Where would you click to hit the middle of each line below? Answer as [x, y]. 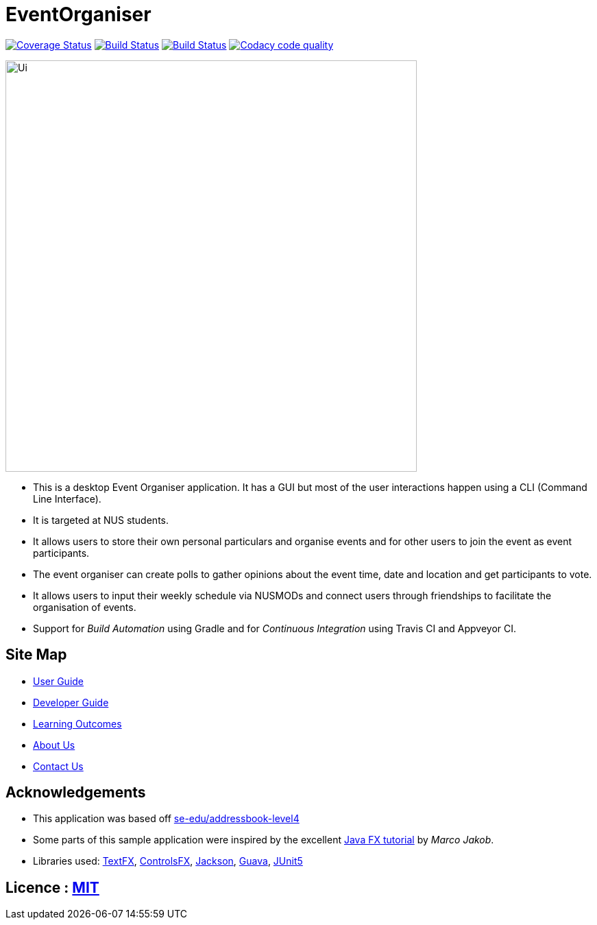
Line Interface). [67, 498]
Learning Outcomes [77, 723]
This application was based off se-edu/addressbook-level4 [166, 819]
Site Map [36, 655]
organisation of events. [85, 607]
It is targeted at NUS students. [101, 520]
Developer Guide [71, 702]
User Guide [59, 681]
